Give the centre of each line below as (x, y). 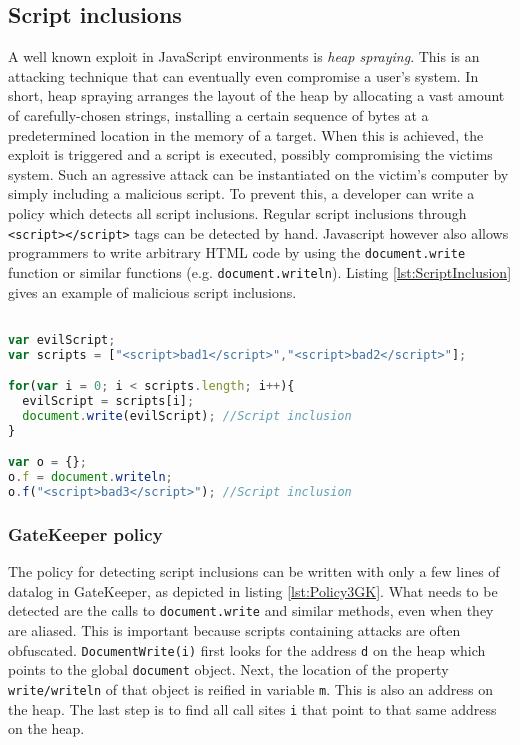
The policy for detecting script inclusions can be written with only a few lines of (254, 571)
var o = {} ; (47, 462)
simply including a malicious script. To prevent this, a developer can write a (241, 193)
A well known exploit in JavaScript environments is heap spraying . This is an (244, 56)
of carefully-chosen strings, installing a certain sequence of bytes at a (218, 114)
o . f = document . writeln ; (90, 477)
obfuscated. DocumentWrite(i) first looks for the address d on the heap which (247, 649)
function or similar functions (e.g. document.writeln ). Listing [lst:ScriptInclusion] (260, 271)
